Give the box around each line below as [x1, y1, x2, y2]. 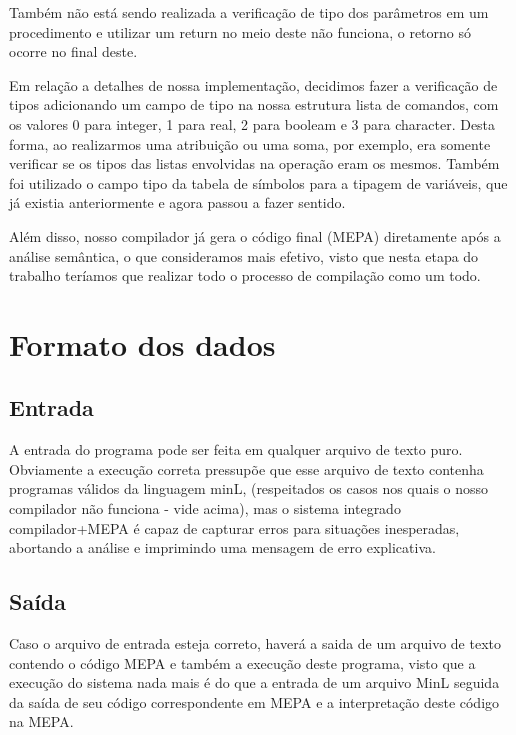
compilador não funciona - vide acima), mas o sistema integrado [9, 498, 401, 519]
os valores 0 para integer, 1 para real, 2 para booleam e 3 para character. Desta [9, 113, 496, 134]
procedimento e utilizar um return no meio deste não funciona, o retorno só [9, 21, 471, 42]
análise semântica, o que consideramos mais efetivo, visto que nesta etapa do [9, 245, 479, 266]
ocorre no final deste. [9, 41, 138, 62]
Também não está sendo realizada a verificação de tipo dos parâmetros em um [9, 2, 489, 22]
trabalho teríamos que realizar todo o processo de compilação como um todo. [9, 265, 481, 286]
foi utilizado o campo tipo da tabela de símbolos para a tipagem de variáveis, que [9, 172, 508, 193]
